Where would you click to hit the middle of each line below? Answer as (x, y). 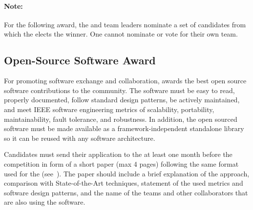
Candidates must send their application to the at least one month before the (118, 154)
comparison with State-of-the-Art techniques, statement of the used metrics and (124, 183)
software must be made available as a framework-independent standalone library (124, 128)
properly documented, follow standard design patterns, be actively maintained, (122, 100)
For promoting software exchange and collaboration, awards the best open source (125, 81)
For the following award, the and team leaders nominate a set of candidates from (125, 24)
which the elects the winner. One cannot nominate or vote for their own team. (121, 34)
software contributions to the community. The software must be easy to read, (119, 90)
